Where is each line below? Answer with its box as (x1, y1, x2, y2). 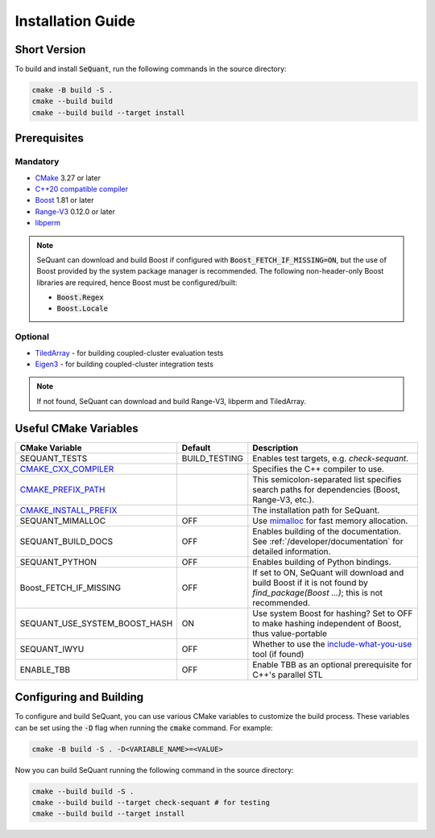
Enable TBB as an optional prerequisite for (252, 658, 412, 670)
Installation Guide (14, 12, 136, 30)
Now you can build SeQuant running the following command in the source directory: (14, 765, 294, 774)
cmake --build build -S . (31, 786, 135, 796)
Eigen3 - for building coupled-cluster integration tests (35, 359, 213, 369)
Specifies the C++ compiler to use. (252, 463, 384, 474)
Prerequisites (14, 131, 84, 145)
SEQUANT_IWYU (19, 643, 85, 654)
